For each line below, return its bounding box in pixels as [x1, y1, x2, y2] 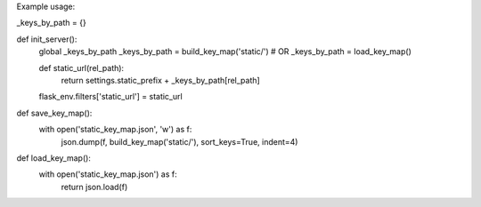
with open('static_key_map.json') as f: [38, 169, 177, 179]
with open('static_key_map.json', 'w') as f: [38, 124, 192, 135]
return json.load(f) [61, 181, 128, 192]
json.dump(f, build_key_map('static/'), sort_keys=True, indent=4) [61, 136, 298, 147]
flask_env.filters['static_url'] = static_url [38, 92, 183, 102]
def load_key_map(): [16, 152, 91, 163]
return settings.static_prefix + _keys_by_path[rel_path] [61, 75, 260, 85]
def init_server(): [16, 34, 77, 44]
